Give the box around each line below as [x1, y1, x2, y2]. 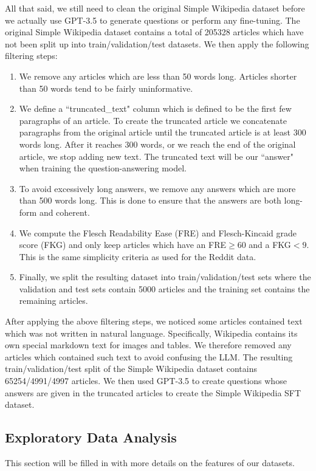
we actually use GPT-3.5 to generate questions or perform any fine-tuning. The [5, 13, 300, 26]
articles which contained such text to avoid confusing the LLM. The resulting [5, 350, 293, 363]
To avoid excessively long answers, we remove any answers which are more [19, 182, 296, 194]
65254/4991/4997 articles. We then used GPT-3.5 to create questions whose [5, 374, 287, 387]
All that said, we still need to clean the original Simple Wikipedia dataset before [5, 2, 305, 14]
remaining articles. [19, 294, 88, 307]
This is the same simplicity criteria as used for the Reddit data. [19, 250, 256, 263]
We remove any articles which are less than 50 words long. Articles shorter [19, 69, 297, 82]
